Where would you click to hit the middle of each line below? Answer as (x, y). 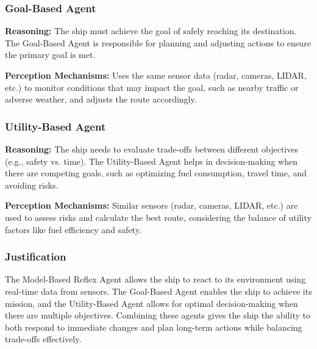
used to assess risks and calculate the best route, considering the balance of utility (158, 217)
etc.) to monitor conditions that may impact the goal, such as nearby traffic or (152, 87)
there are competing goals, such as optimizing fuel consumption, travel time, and (156, 173)
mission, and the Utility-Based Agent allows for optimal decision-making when (151, 303)
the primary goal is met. (50, 55)
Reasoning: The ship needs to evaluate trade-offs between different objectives (151, 149)
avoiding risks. (32, 185)
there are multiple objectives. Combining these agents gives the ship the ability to (158, 315)
